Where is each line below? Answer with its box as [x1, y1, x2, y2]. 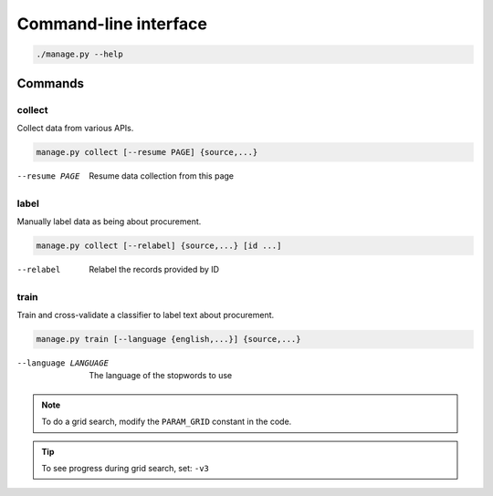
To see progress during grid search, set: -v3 [41, 463, 210, 474]
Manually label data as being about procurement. [16, 216, 202, 227]
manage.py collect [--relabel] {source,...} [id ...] [36, 240, 282, 251]
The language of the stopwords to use [89, 370, 233, 381]
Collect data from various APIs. [16, 122, 134, 133]
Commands [16, 76, 85, 91]
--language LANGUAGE [16, 358, 110, 368]
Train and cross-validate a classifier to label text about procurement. [16, 310, 275, 321]
